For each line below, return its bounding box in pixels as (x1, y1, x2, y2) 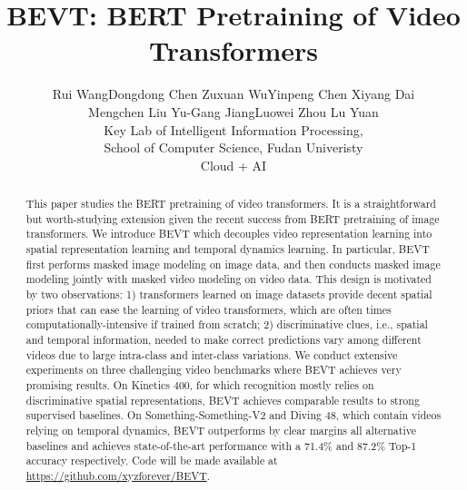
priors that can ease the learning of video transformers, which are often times (25, 301, 392, 317)
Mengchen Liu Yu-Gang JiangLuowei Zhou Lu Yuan (88, 102, 379, 121)
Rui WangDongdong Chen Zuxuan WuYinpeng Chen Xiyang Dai (52, 84, 415, 103)
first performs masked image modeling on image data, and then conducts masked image (25, 256, 441, 271)
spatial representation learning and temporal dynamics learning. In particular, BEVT (25, 241, 430, 257)
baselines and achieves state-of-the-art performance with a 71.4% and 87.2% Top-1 (25, 437, 417, 453)
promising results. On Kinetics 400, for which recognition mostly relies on (25, 377, 374, 392)
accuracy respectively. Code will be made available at (25, 453, 278, 468)
